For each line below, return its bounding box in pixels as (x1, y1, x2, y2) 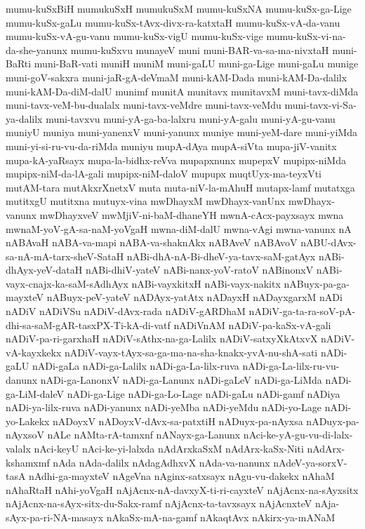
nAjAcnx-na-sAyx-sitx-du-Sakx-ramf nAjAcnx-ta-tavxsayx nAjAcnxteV (6, 496, 312, 511)
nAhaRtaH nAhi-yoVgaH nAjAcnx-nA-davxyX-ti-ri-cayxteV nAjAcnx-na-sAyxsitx (6, 482, 359, 497)
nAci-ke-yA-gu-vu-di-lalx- (243, 427, 353, 442)
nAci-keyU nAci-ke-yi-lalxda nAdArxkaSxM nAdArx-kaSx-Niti (34, 441, 304, 455)
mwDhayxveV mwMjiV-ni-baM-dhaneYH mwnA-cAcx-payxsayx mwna (39, 207, 344, 222)
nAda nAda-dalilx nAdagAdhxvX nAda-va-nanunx (53, 455, 270, 469)
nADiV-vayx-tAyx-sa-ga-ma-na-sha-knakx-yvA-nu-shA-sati (64, 344, 318, 359)
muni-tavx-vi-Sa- (284, 98, 357, 112)
